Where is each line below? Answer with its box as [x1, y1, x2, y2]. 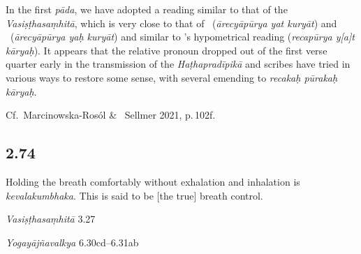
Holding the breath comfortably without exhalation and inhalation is [6, 174, 300, 188]
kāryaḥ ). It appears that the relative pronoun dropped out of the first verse [6, 43, 327, 57]
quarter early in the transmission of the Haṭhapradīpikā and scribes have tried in [6, 57, 351, 71]
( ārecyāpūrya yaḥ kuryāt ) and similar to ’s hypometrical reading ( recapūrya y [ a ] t [10, 29, 355, 44]
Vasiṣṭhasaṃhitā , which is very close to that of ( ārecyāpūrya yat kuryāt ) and [6, 15, 337, 30]
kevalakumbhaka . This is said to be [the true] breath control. [6, 188, 263, 202]
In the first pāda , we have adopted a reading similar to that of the [6, 2, 288, 16]
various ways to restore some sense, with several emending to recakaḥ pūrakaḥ [6, 70, 338, 84]
